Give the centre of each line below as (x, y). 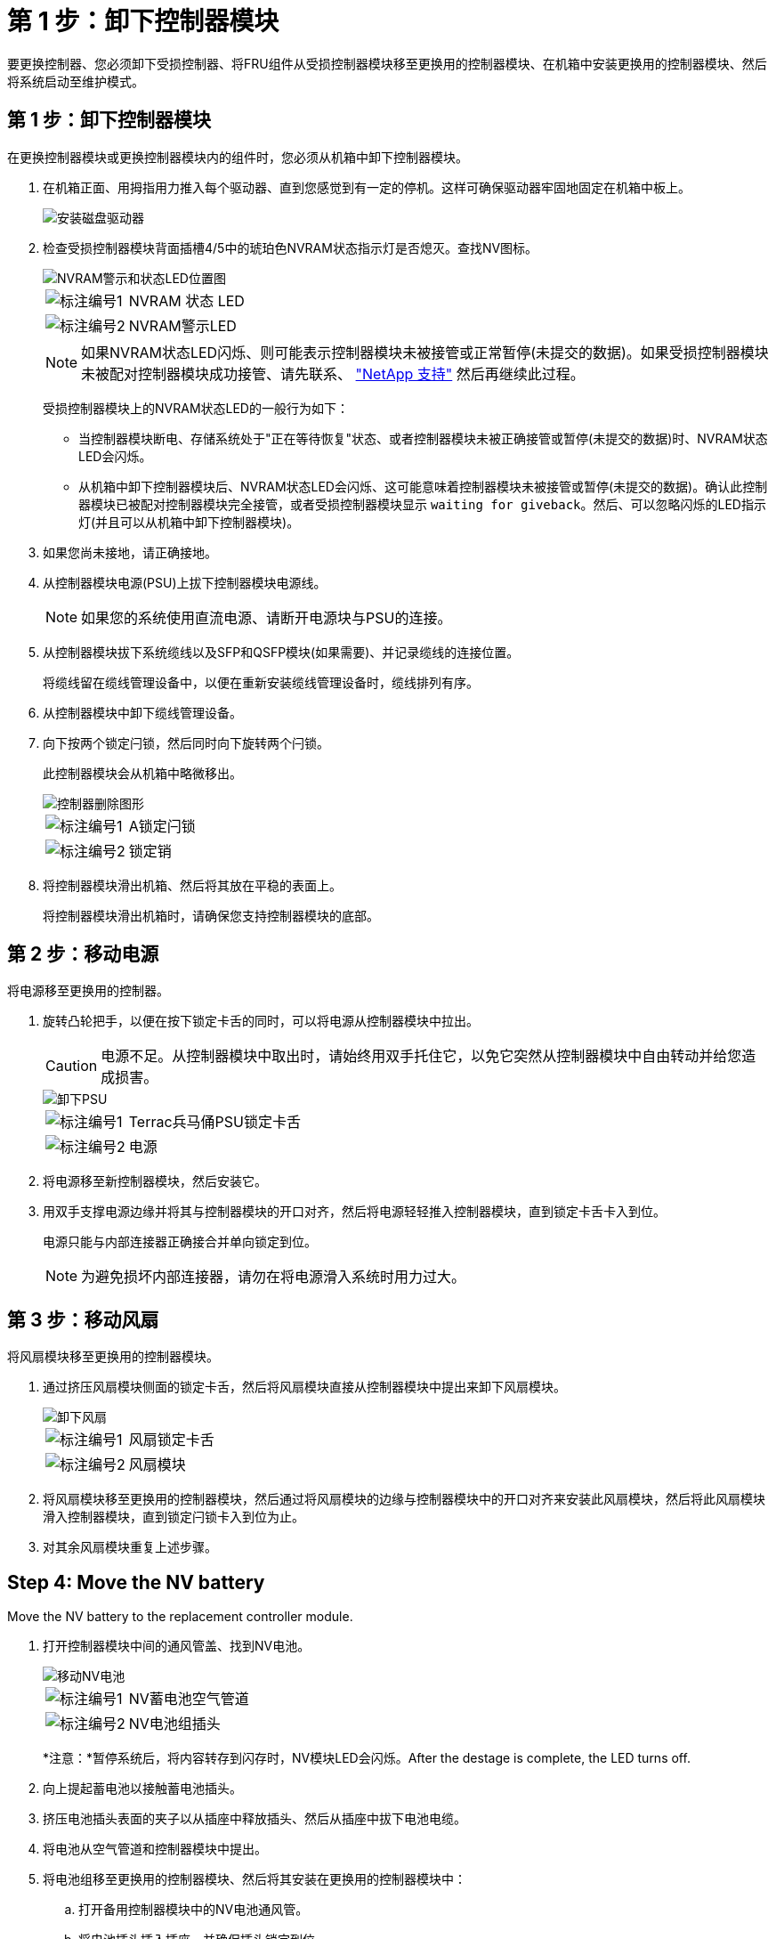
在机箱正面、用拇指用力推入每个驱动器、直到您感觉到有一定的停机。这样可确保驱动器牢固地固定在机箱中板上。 (367, 187)
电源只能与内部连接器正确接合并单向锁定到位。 (180, 1242)
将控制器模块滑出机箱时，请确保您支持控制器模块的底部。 (211, 915)
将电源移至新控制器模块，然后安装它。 (155, 1181)
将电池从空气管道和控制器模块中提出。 (155, 1849)
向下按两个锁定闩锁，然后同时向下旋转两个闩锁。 (186, 742)
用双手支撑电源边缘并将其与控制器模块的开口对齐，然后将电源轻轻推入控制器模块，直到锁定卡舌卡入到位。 (354, 1212)
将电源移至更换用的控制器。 (88, 991)
